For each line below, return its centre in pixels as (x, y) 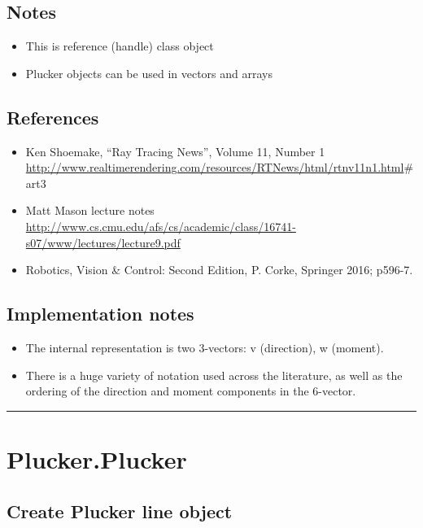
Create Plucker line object (120, 511)
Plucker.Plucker (97, 458)
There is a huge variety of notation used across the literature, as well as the (214, 375)
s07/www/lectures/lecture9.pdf (103, 242)
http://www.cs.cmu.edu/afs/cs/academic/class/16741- (161, 226)
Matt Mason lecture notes (90, 210)
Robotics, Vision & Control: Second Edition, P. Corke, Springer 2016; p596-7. (219, 270)
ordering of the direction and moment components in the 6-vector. (191, 391)
